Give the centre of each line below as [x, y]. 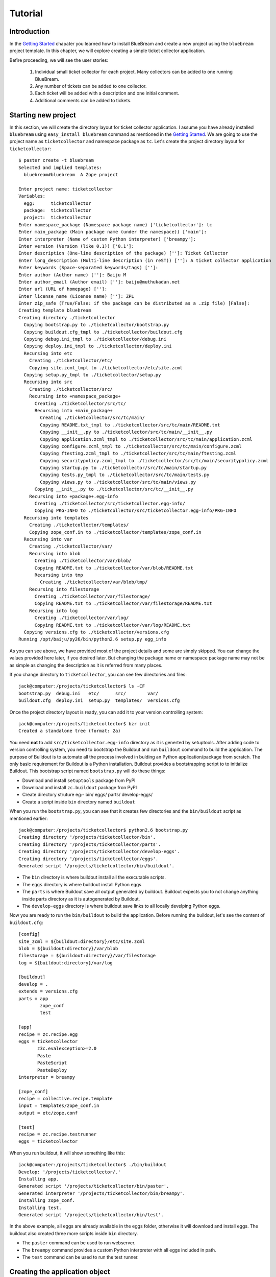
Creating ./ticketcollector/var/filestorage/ [92, 597]
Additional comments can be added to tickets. [83, 100]
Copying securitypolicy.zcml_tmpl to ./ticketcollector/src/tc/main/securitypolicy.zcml [154, 460]
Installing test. [40, 1208]
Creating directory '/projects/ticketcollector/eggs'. [89, 859]
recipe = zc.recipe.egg [48, 1034]
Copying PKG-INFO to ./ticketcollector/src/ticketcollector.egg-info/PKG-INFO [135, 511]
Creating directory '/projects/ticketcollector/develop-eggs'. [99, 852]
